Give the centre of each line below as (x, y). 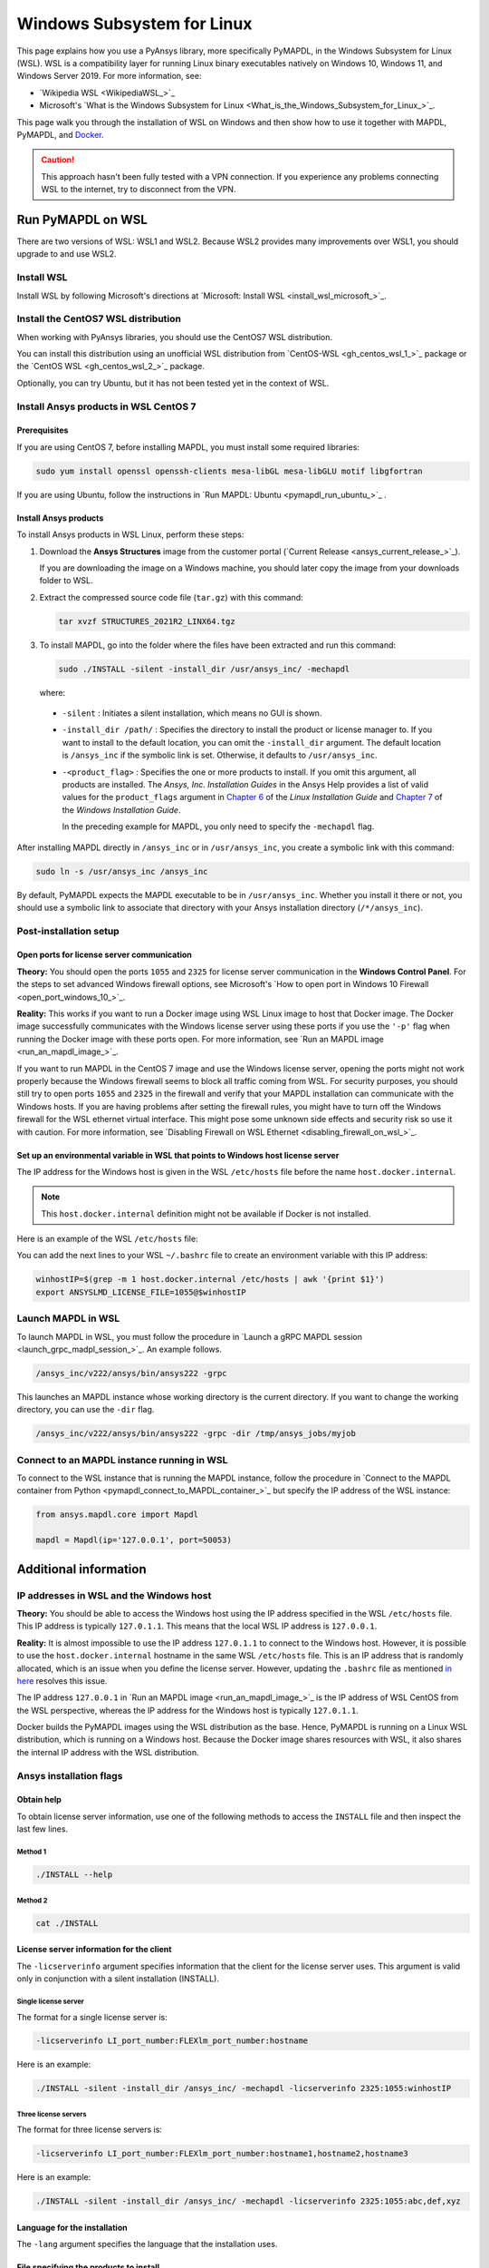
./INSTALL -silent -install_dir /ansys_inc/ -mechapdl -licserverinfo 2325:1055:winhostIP (244, 2088)
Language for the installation (72, 2227)
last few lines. (42, 1829)
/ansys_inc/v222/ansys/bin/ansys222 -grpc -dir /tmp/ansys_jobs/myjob (196, 1434)
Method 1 (32, 1852)
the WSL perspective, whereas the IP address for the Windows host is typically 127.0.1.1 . (188, 1710)
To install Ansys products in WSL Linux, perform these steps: (130, 534)
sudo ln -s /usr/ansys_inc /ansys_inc (122, 871)
